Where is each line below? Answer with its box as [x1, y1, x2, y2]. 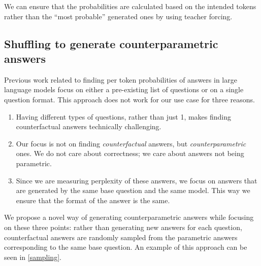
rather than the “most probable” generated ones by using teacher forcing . [4, 11, 233, 21]
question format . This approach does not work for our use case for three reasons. [4, 94, 255, 104]
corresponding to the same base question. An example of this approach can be [4, 242, 247, 252]
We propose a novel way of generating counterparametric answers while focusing [4, 212, 254, 222]
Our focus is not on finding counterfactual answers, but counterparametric [16, 138, 246, 148]
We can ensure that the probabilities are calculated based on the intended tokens [4, 1, 256, 11]
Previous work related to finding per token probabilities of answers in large [4, 74, 237, 85]
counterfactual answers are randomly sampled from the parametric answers [4, 232, 238, 242]
